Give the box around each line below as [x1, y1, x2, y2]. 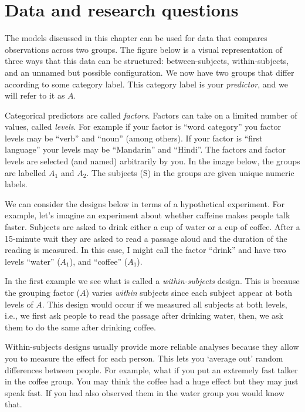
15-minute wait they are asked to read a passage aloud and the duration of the [5, 232, 287, 244]
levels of [5, 298, 33, 310]
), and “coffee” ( [69, 255, 128, 267]
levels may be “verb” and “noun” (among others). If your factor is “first [5, 131, 263, 144]
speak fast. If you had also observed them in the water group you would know [5, 386, 284, 399]
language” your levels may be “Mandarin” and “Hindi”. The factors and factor [5, 143, 286, 156]
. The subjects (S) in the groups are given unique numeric [86, 166, 294, 178]
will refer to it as [5, 89, 65, 102]
